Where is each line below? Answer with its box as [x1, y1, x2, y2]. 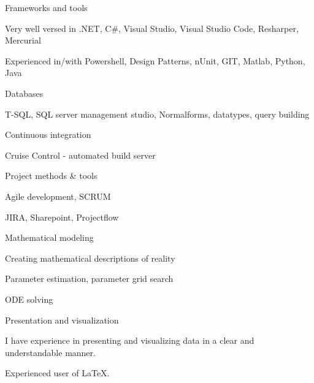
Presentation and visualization [5, 313, 119, 326]
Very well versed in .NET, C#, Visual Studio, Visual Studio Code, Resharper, [5, 21, 299, 34]
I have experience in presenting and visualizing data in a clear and [5, 334, 255, 347]
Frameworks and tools [5, 1, 88, 13]
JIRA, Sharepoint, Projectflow [5, 210, 119, 223]
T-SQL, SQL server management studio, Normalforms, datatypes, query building [5, 107, 310, 120]
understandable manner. [5, 346, 96, 358]
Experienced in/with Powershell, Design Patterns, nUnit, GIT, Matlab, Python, [5, 54, 305, 67]
